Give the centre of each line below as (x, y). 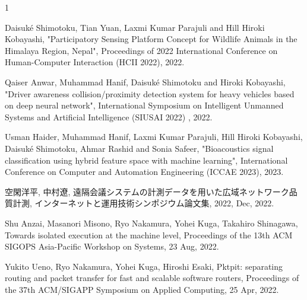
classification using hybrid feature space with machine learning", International (146, 160)
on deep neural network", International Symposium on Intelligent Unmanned (144, 105)
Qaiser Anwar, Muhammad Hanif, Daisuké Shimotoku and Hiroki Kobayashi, (145, 82)
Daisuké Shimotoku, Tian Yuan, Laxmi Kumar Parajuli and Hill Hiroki (135, 27)
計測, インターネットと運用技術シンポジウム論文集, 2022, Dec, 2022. (143, 203)
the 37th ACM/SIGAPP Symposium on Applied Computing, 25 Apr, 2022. (142, 289)
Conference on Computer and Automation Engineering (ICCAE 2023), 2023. (144, 172)
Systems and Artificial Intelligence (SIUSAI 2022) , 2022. (109, 117)
